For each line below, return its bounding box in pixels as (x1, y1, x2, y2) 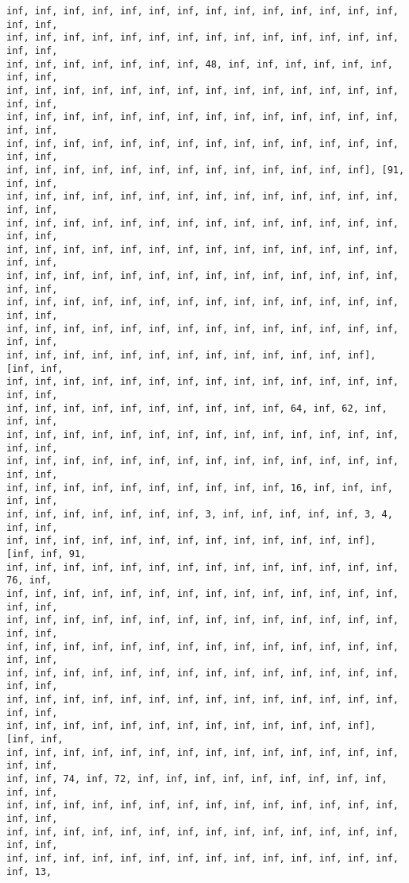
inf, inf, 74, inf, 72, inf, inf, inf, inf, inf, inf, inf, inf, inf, (6, 773, 388, 785)
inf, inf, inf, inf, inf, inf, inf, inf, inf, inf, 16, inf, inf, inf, (6, 482, 393, 494)
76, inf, (6, 575, 52, 587)
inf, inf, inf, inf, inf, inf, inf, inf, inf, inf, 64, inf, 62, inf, (6, 402, 388, 414)
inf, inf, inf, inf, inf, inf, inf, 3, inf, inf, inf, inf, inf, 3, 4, (6, 508, 393, 520)
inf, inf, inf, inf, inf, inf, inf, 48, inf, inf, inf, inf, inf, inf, (6, 58, 393, 70)
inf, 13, (6, 866, 52, 877)
